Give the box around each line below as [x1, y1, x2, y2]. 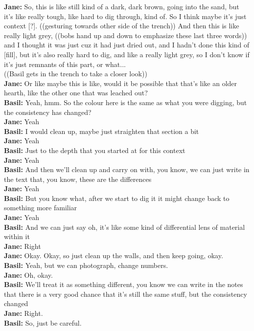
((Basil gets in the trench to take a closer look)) [4, 68, 147, 79]
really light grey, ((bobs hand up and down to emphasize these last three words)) [4, 30, 247, 40]
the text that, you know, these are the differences [4, 174, 152, 184]
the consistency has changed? [4, 107, 92, 117]
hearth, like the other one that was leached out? [4, 88, 148, 98]
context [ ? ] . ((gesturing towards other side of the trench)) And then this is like [4, 21, 239, 31]
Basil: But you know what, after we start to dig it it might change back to [4, 193, 230, 203]
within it [4, 231, 30, 242]
